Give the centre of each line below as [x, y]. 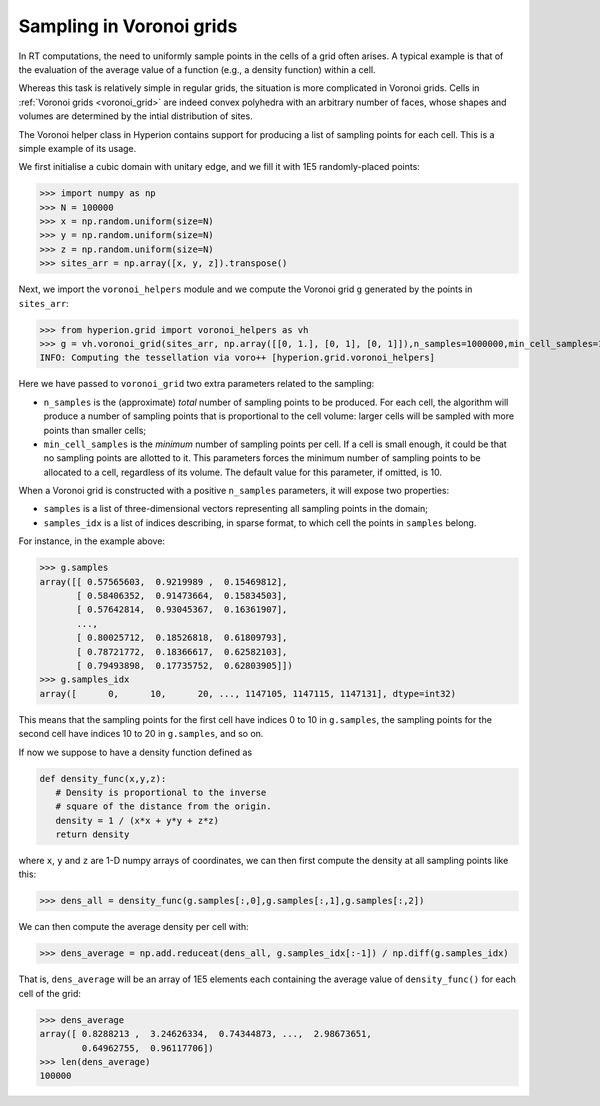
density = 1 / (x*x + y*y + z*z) [137, 820]
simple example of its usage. [77, 148]
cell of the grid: [50, 993]
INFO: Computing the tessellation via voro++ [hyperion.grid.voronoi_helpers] [237, 358]
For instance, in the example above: [91, 541]
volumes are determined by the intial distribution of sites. [136, 116]
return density [92, 834]
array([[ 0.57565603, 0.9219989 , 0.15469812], [163, 581]
